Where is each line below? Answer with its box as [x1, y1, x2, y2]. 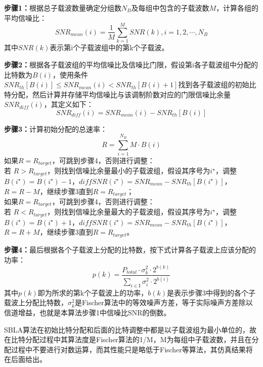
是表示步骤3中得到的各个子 [167, 287, 255, 298]
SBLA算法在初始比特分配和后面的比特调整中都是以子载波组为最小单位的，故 [4, 324, 256, 335]
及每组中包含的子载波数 [131, 3, 209, 13]
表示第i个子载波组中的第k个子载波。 [50, 42, 169, 53]
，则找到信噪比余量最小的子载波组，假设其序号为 [47, 165, 210, 176]
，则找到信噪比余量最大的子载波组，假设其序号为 [47, 206, 210, 217]
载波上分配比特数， [4, 297, 68, 308]
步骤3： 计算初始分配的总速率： [4, 123, 108, 134]
